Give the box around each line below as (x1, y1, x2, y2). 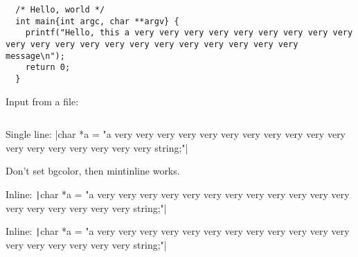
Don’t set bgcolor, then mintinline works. (6, 163, 180, 178)
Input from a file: (6, 94, 79, 108)
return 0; (25, 62, 71, 73)
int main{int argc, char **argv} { (15, 16, 179, 26)
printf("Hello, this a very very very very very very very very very (25, 28, 353, 38)
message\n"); (6, 51, 65, 61)
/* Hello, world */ (15, 5, 105, 15)
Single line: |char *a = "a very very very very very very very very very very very (6, 127, 346, 141)
